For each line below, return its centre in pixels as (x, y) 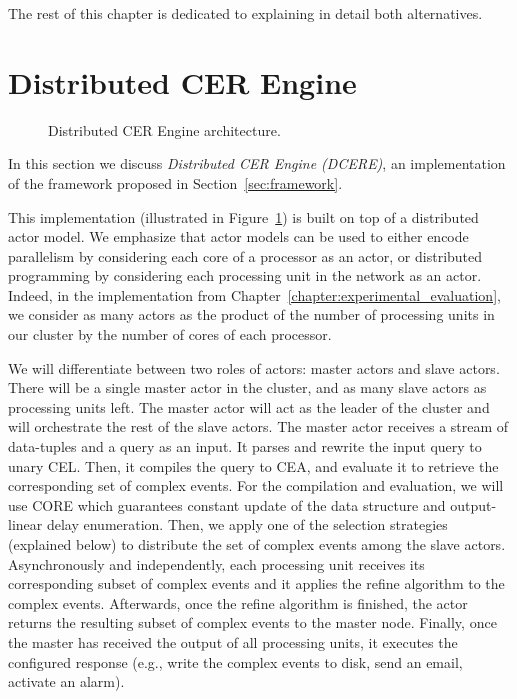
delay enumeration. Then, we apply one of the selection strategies (247, 524)
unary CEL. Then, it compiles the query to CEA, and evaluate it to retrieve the (253, 465)
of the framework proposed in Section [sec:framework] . (175, 182)
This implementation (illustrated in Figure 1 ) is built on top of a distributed (243, 216)
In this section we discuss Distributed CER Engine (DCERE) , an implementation (257, 163)
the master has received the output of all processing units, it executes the (233, 641)
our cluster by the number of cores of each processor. (170, 334)
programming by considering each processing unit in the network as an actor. (245, 275)
